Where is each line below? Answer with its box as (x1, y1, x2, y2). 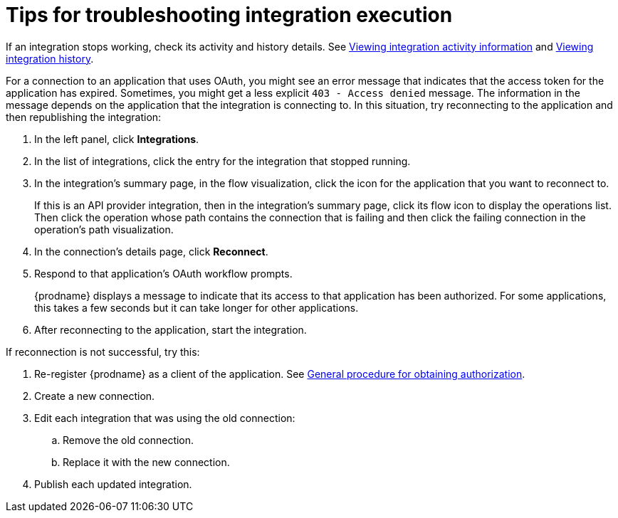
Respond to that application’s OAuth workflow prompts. (34, 267, 293, 280)
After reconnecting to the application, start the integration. (34, 323, 307, 336)
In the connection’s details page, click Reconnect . (34, 245, 268, 258)
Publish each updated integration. (34, 477, 192, 490)
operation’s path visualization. (34, 223, 174, 236)
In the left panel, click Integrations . (34, 132, 199, 145)
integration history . (6, 52, 94, 65)
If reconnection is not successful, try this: (6, 345, 200, 358)
